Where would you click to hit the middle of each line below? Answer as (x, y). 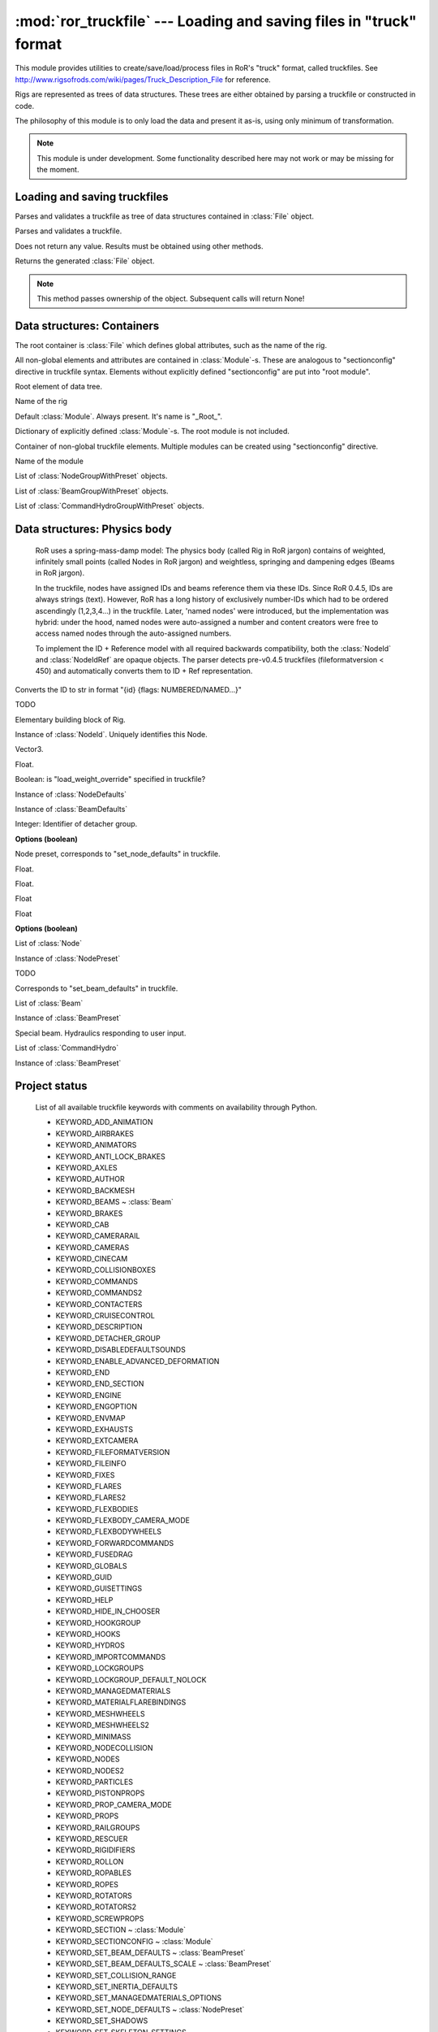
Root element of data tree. (59, 387)
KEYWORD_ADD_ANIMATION (104, 1122)
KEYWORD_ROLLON (90, 1861)
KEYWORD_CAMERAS (92, 1247)
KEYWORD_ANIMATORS (96, 1145)
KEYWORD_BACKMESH (95, 1190)
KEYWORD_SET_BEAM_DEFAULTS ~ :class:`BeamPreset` (151, 1952)
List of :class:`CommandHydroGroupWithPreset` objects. (109, 506)
